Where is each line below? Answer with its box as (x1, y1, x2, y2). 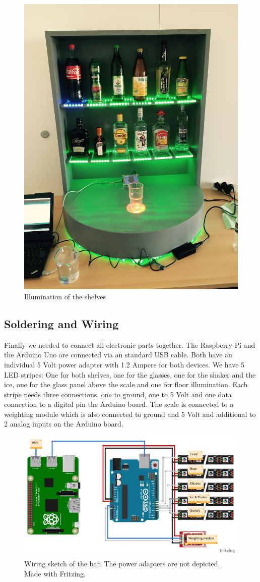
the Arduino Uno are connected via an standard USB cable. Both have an (4, 349, 232, 360)
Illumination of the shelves (24, 291, 106, 301)
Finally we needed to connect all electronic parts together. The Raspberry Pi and (4, 339, 255, 350)
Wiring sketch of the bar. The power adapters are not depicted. (24, 558, 220, 568)
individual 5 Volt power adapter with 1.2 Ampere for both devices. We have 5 (4, 359, 245, 369)
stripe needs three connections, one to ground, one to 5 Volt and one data (4, 389, 232, 399)
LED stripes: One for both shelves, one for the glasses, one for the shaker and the (4, 369, 256, 380)
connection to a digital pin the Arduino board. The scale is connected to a (4, 399, 234, 409)
